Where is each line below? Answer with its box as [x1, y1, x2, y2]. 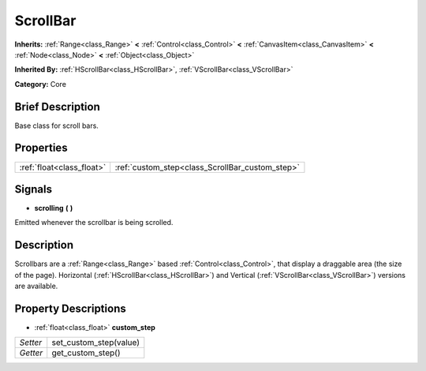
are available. [14, 281, 58, 291]
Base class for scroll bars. [14, 121, 99, 130]
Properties [14, 141, 68, 155]
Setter [19, 337, 43, 348]
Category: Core [14, 79, 67, 88]
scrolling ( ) [34, 204, 73, 213]
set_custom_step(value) [51, 337, 140, 348]
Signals [14, 182, 53, 196]
